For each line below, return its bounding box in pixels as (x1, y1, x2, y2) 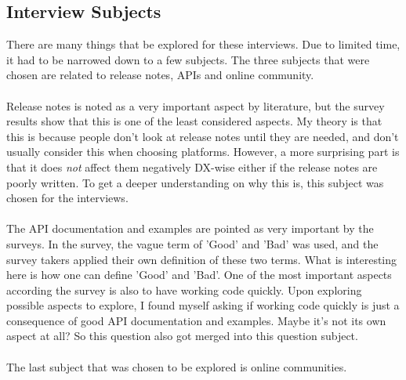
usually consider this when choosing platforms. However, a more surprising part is (6, 143, 400, 160)
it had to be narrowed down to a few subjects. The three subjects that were (6, 51, 370, 67)
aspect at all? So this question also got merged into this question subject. (6, 328, 358, 344)
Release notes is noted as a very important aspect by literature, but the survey (6, 97, 385, 114)
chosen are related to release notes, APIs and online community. (6, 67, 314, 83)
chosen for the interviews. (6, 190, 129, 206)
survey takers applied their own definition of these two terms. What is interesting (6, 251, 397, 267)
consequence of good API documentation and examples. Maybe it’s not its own (6, 312, 386, 328)
